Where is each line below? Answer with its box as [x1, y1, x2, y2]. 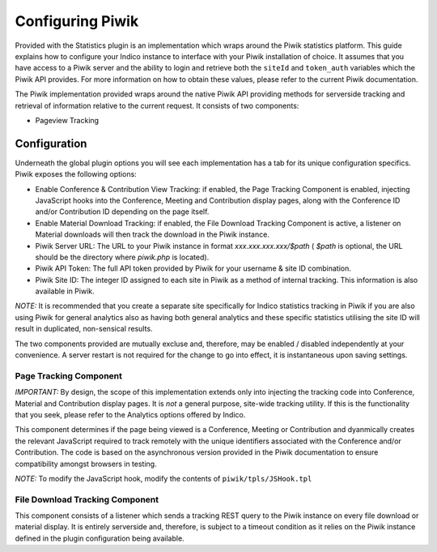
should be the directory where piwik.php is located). [35, 252, 210, 262]
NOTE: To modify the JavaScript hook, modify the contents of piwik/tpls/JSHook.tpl [15, 473, 312, 483]
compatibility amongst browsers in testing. [15, 459, 157, 469]
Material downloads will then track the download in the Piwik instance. [35, 229, 270, 239]
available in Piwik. [35, 286, 95, 296]
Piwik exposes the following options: [15, 169, 137, 179]
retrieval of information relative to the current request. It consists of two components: [15, 101, 299, 110]
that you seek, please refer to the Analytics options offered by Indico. [15, 409, 246, 419]
